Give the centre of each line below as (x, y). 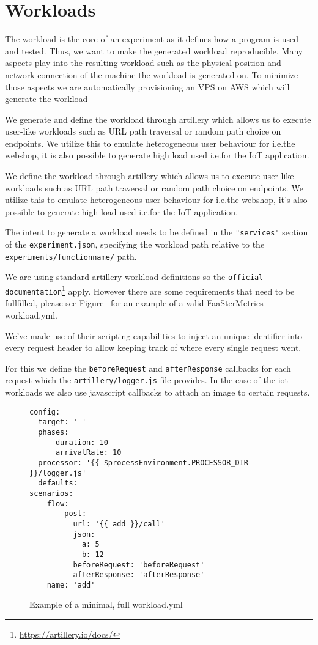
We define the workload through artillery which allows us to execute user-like (150, 176)
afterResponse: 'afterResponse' (139, 575)
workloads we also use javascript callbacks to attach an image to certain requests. (157, 392)
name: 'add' (71, 585)
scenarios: (51, 493)
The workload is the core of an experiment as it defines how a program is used (152, 39)
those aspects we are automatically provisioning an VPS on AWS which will (147, 87)
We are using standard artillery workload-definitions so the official (134, 277)
